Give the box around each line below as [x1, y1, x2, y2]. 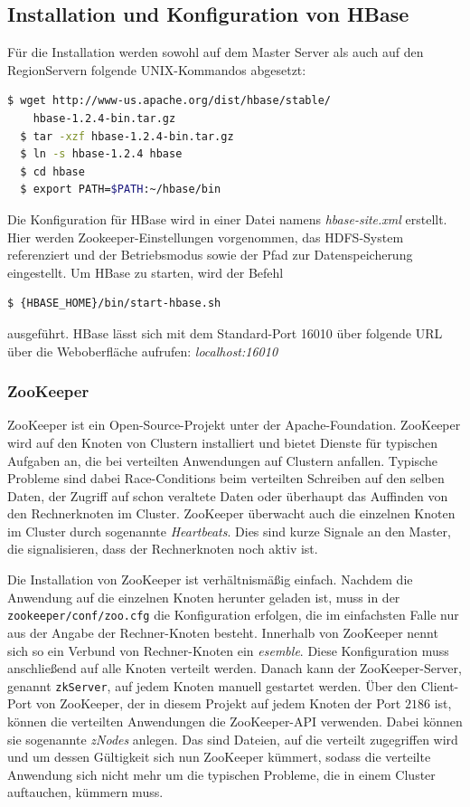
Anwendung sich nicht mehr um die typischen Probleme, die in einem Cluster [7, 764, 436, 783]
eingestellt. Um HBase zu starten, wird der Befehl [7, 262, 284, 281]
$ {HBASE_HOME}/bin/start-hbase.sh [7, 297, 221, 310]
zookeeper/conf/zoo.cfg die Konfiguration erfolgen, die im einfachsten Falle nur [7, 605, 459, 624]
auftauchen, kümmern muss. [7, 783, 164, 802]
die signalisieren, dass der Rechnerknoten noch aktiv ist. [7, 539, 318, 558]
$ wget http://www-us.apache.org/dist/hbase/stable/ [7, 94, 331, 108]
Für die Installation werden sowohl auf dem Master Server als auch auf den [7, 43, 424, 62]
